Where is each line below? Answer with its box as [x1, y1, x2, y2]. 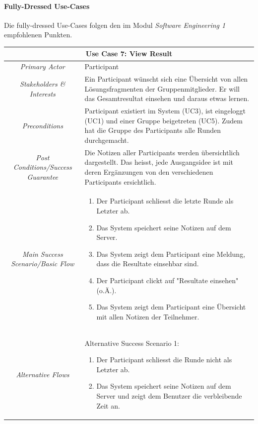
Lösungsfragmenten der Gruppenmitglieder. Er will [84, 83, 240, 94]
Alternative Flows [16, 369, 69, 379]
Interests [29, 88, 56, 99]
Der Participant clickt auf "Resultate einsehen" [96, 275, 239, 286]
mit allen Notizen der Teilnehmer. [96, 311, 199, 321]
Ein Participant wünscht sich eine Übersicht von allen [84, 74, 248, 84]
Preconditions [22, 120, 63, 130]
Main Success [22, 248, 63, 259]
